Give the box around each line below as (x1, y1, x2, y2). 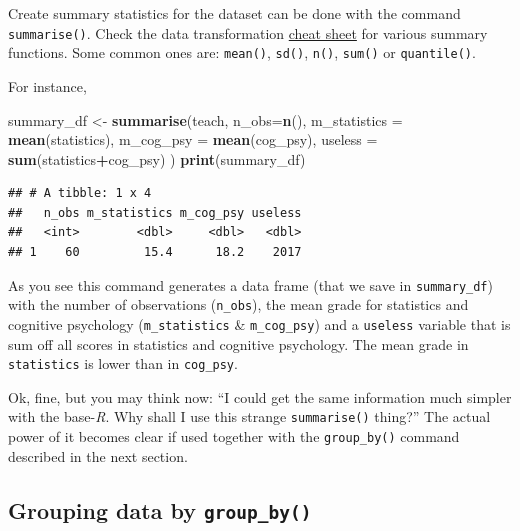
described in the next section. (8, 445, 188, 466)
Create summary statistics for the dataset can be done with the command (8, 3, 461, 23)
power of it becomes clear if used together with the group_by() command (8, 426, 460, 447)
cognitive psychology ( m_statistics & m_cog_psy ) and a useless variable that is (8, 313, 511, 334)
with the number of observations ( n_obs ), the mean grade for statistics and (8, 294, 469, 315)
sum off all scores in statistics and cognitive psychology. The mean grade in (8, 333, 469, 354)
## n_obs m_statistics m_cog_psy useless (8, 205, 302, 220)
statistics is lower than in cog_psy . (8, 353, 238, 374)
